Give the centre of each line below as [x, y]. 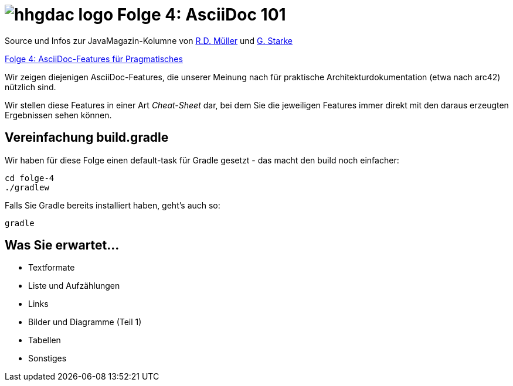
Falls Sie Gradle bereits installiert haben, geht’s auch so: [113, 205]
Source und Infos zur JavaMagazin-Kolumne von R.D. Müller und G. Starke [149, 40]
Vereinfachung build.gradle [87, 138]
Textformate [52, 268]
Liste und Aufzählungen [74, 286]
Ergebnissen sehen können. [58, 115]
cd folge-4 [30, 178]
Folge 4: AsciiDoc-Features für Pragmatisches [94, 59]
